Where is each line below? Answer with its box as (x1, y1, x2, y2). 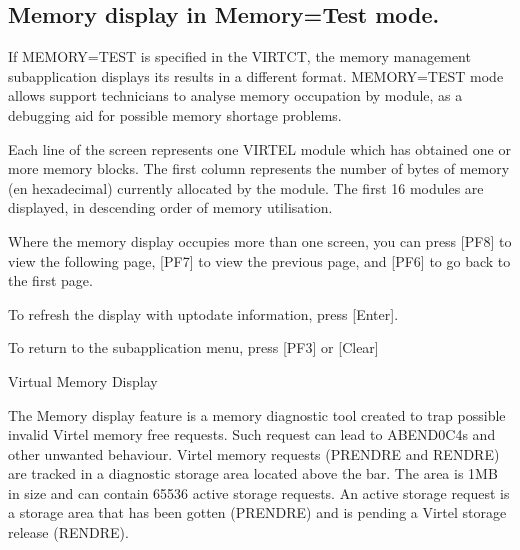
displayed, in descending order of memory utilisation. (8, 197, 333, 218)
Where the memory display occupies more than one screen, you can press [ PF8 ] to (8, 230, 512, 251)
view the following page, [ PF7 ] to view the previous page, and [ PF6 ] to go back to (8, 250, 511, 271)
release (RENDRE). (8, 522, 129, 543)
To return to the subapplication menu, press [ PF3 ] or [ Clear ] (8, 337, 379, 358)
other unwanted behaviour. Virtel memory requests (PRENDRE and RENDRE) (8, 443, 500, 464)
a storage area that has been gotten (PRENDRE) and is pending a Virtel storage (8, 502, 507, 523)
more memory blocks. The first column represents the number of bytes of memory (8, 158, 510, 179)
